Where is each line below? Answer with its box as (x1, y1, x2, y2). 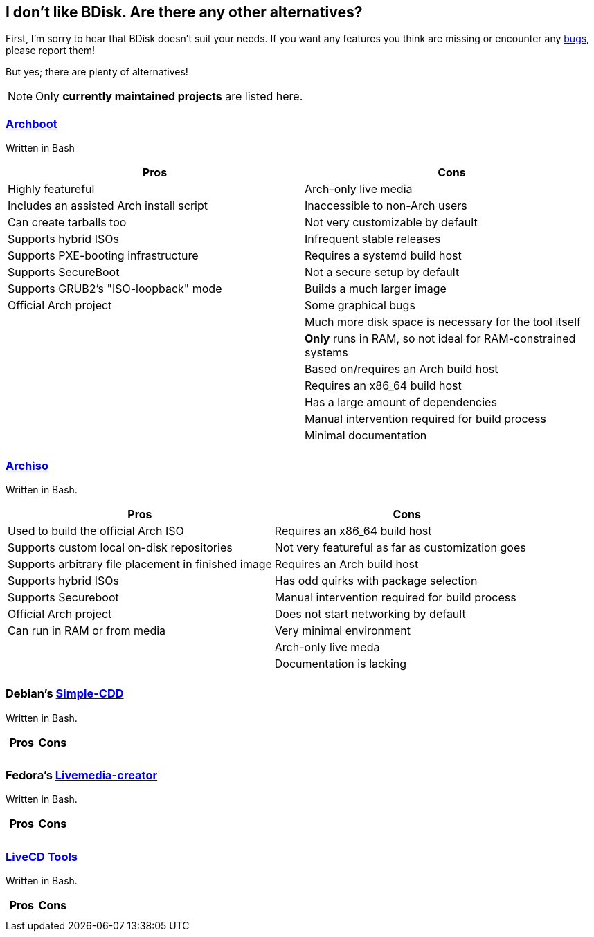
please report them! (6, 44, 96, 57)
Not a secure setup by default (305, 265, 460, 280)
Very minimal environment (274, 623, 411, 637)
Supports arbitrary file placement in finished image (8, 556, 272, 571)
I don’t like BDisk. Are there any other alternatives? (6, 3, 363, 21)
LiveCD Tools (6, 849, 78, 864)
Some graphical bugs (305, 298, 415, 313)
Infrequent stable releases (305, 232, 441, 246)
